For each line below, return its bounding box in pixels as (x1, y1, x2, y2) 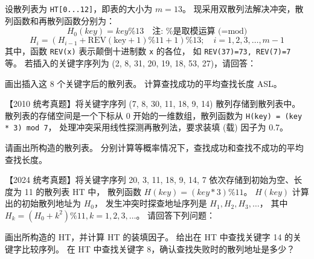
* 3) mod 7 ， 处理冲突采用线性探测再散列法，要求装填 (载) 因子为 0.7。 (5, 121, 289, 133)
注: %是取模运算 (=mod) (152, 27, 248, 36)
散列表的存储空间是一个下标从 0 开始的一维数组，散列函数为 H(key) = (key (5, 109, 303, 121)
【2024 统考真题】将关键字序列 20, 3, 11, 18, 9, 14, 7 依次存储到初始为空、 (5, 173, 294, 186)
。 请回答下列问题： (136, 208, 216, 221)
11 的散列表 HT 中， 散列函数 (24, 185, 141, 197)
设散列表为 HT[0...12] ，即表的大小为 (5, 2, 153, 14)
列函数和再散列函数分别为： (5, 14, 115, 27)
